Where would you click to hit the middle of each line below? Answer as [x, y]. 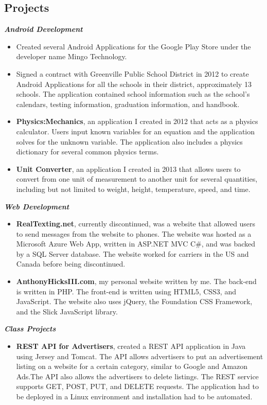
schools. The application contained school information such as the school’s [133, 94]
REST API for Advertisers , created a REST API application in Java [131, 346]
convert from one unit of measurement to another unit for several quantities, [137, 179]
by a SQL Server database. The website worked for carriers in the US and [132, 253]
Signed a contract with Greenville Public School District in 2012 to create [132, 73]
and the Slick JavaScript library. [67, 311]
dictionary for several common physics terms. [87, 152]
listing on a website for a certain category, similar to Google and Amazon [132, 366]
